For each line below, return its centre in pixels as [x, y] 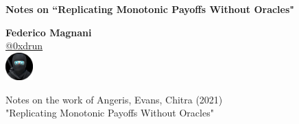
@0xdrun [24, 46]
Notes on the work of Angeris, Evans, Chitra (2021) [114, 99]
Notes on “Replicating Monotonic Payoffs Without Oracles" [150, 9]
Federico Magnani [49, 32]
